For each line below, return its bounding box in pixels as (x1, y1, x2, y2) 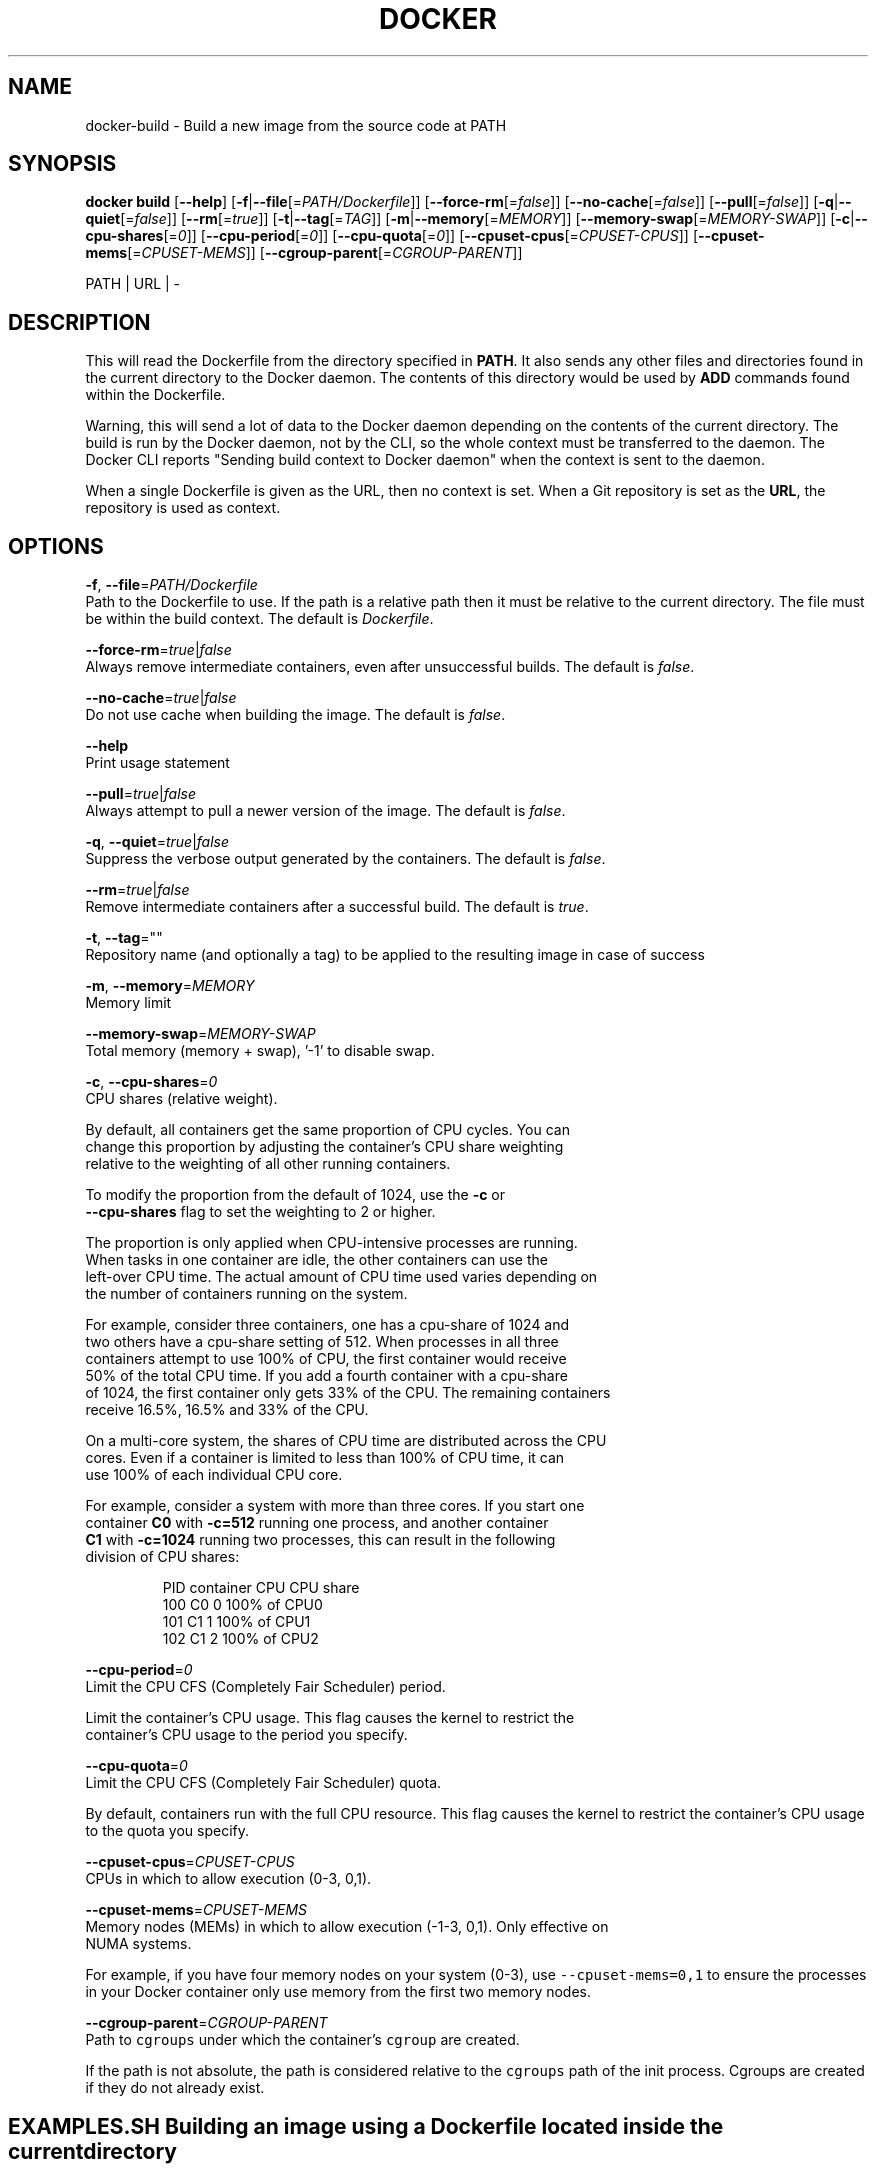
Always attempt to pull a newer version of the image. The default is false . (85, 802, 566, 820)
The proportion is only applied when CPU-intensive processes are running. (85, 1234, 578, 1252)
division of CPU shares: (85, 1548, 240, 1566)
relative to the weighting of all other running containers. (85, 1155, 451, 1173)
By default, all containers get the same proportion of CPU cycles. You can (85, 1121, 570, 1139)
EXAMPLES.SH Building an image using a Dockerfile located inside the (8, 2113, 724, 2139)
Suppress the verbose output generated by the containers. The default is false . (85, 850, 606, 868)
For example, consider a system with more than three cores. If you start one (85, 1497, 585, 1515)
